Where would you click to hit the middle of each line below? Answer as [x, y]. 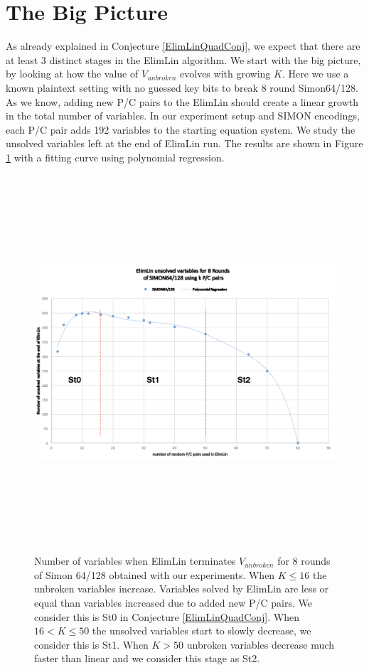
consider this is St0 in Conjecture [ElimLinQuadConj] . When [167, 616]
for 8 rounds [304, 561]
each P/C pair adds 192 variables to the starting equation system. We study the [181, 129]
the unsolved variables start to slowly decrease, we [202, 631]
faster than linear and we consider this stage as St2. [147, 658]
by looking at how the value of [72, 74]
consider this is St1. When [91, 644]
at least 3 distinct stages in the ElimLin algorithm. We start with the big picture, [183, 59]
